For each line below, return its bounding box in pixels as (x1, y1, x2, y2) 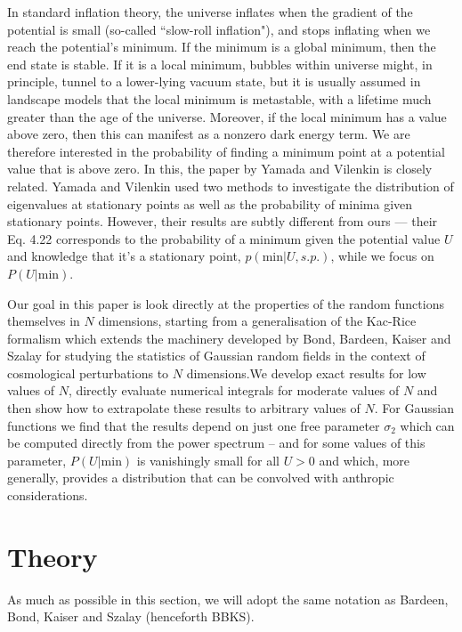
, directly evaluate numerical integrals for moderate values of (68, 381, 400, 400)
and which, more (319, 450, 410, 469)
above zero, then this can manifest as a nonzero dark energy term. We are (7, 125, 410, 143)
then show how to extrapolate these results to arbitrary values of (7, 399, 361, 417)
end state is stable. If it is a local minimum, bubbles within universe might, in (7, 54, 433, 73)
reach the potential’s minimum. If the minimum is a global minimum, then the (7, 37, 436, 56)
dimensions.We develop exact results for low (186, 363, 426, 382)
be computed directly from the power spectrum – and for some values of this (7, 433, 426, 452)
